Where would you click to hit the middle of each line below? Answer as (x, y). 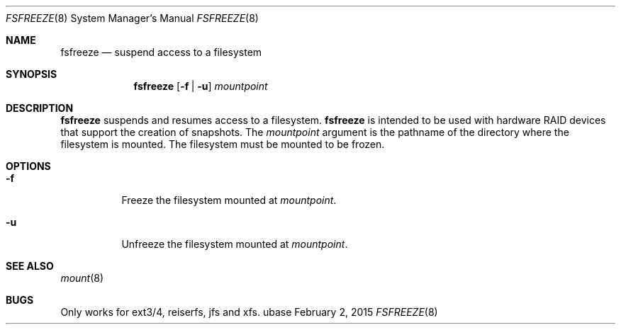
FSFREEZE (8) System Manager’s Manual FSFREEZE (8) (132, 18)
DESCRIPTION (40, 108)
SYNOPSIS (32, 74)
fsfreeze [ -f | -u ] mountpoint (201, 86)
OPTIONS (28, 166)
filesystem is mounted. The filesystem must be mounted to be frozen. (223, 144)
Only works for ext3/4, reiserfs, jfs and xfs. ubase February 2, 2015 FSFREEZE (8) (249, 312)
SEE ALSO (30, 266)
